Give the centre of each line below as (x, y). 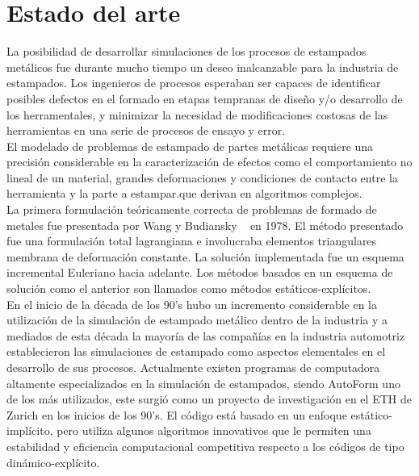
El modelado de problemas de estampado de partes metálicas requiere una (190, 146)
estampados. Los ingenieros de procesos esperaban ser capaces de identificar (194, 83)
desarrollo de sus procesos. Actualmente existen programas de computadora (193, 367)
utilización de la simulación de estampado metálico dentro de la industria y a (197, 320)
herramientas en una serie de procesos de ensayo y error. (146, 130)
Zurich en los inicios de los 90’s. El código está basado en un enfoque (177, 414)
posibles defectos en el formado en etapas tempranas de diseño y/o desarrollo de (205, 98)
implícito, (30, 430)
